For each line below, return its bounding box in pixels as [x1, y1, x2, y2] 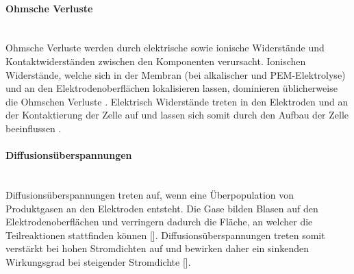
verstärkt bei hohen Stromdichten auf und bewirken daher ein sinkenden [5, 241, 309, 256]
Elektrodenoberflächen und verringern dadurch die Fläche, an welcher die [5, 214, 313, 229]
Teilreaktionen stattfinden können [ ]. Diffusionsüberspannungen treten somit [5, 227, 325, 242]
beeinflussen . [5, 121, 62, 135]
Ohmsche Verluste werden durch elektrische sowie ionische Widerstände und [5, 40, 325, 55]
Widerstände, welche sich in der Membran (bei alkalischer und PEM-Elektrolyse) [5, 67, 346, 82]
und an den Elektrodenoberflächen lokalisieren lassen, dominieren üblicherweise [5, 81, 338, 95]
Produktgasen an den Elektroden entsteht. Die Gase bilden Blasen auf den [5, 201, 318, 215]
